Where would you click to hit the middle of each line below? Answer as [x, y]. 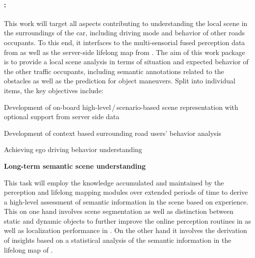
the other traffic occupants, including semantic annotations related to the [114, 71]
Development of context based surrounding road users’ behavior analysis [113, 133]
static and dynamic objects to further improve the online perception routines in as [127, 220]
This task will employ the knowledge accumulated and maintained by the [114, 182]
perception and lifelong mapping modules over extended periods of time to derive [126, 192]
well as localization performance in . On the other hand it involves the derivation [126, 230]
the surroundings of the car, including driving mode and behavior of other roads [124, 33]
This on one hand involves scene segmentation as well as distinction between [119, 211]
